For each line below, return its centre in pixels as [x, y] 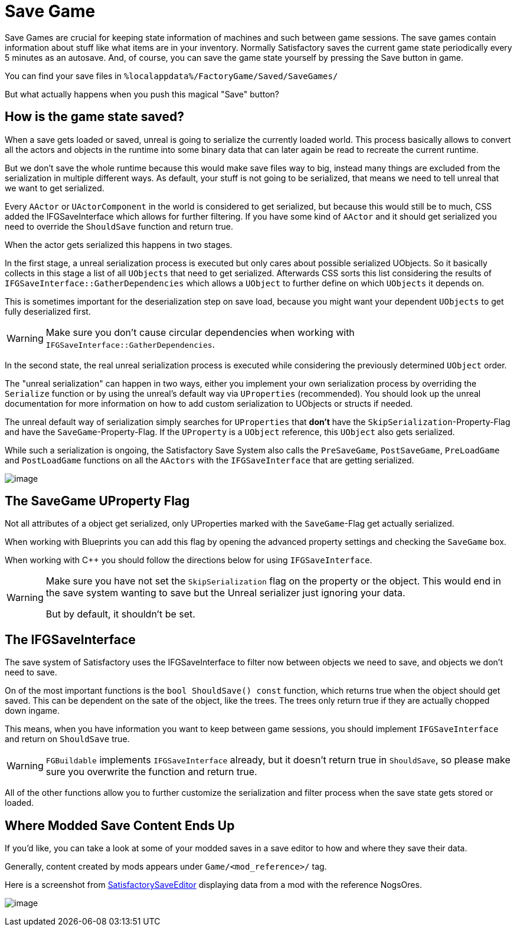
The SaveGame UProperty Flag [97, 501]
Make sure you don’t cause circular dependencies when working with [200, 332]
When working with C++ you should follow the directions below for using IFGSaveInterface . [189, 560]
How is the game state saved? [94, 117]
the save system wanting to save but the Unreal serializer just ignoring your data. [225, 593]
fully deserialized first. [48, 311]
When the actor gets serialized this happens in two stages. [119, 244]
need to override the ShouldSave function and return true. [119, 226]
